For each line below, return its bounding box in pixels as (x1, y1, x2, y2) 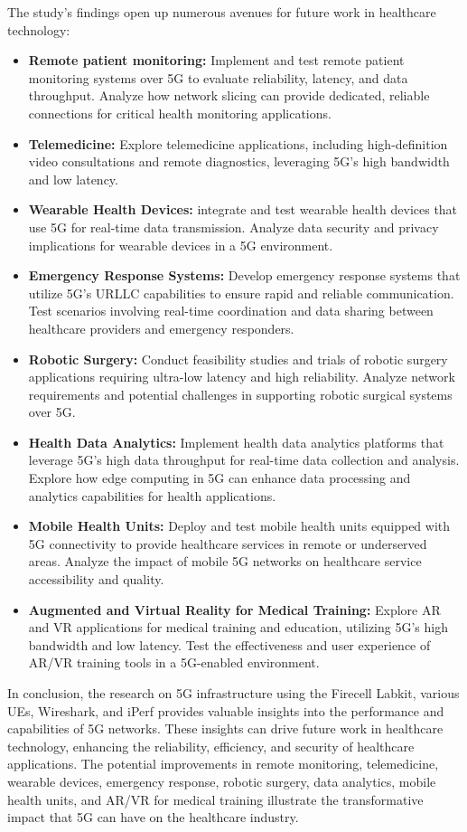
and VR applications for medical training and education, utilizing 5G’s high (28, 618, 448, 637)
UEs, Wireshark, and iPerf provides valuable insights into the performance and (7, 701, 444, 720)
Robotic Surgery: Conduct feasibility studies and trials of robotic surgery (28, 349, 448, 368)
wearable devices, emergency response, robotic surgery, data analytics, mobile (7, 771, 436, 790)
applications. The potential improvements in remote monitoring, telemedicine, (7, 754, 439, 773)
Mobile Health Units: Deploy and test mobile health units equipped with (28, 516, 451, 535)
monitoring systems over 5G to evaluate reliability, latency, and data (28, 68, 408, 87)
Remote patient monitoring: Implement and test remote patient (28, 51, 405, 70)
